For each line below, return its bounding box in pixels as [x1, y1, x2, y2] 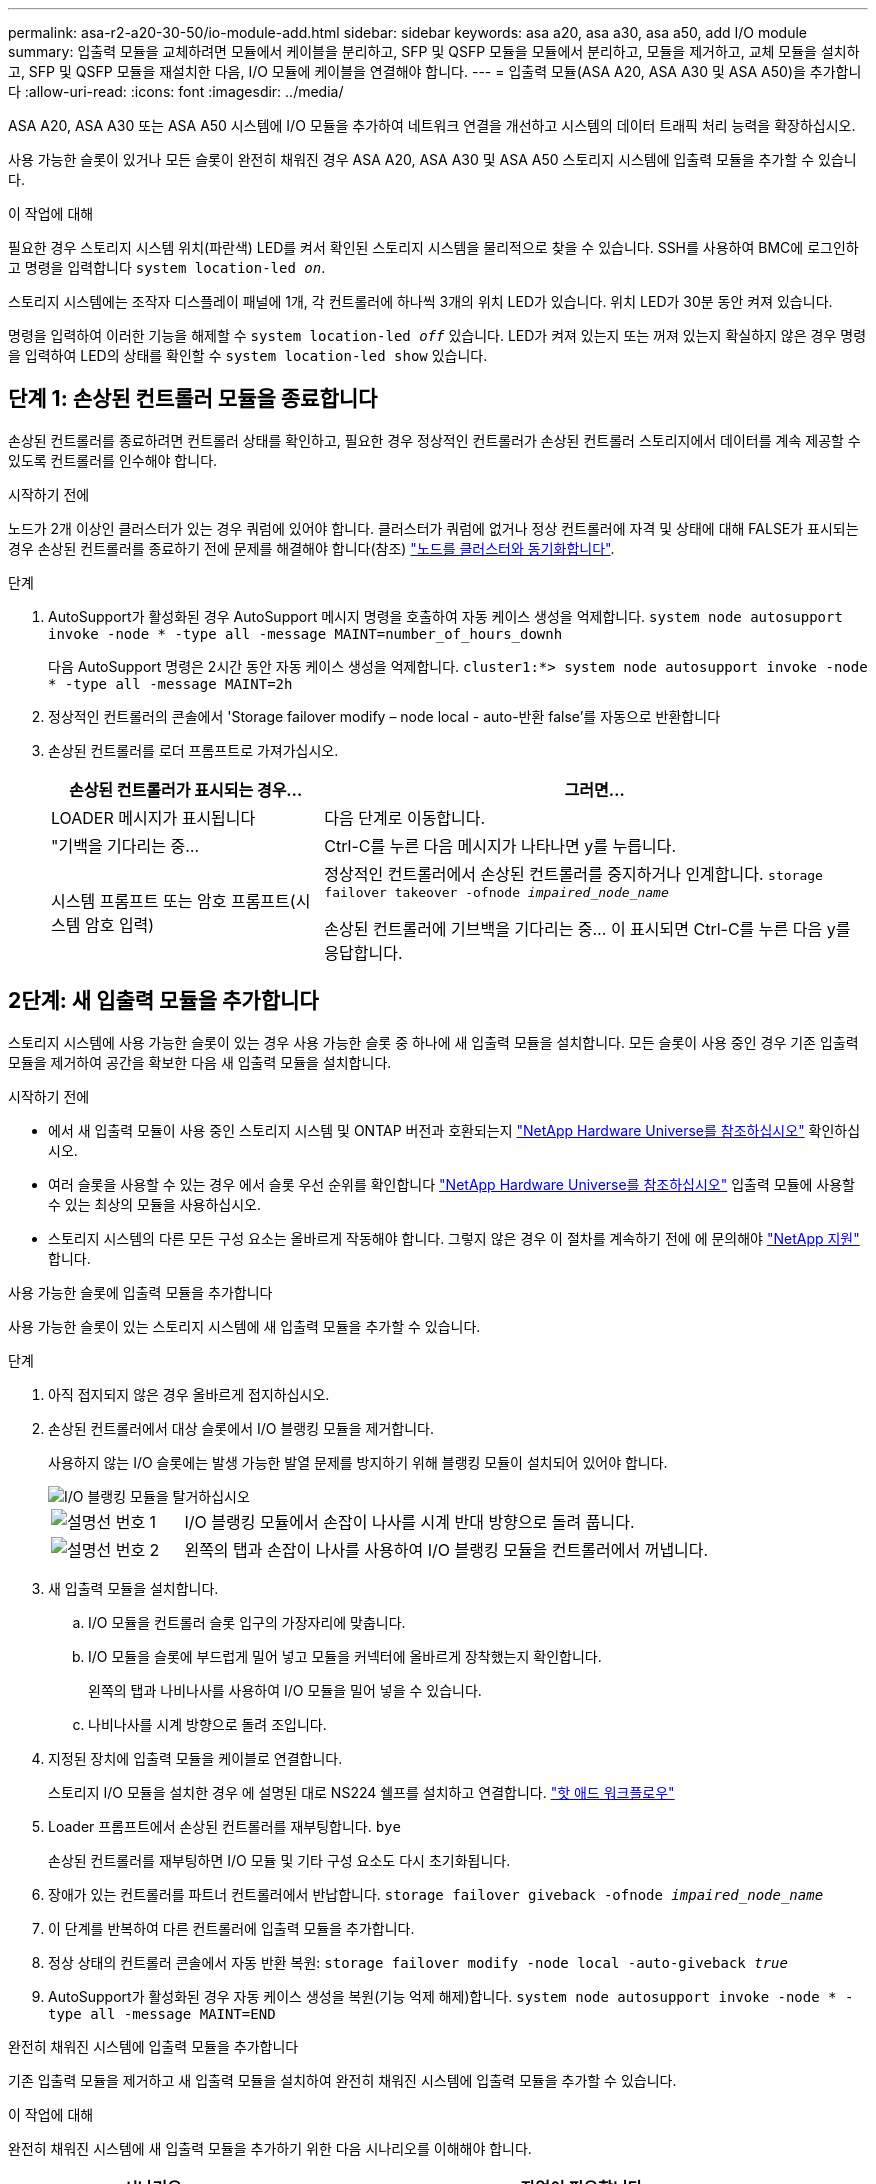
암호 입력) [84, 915, 155, 936]
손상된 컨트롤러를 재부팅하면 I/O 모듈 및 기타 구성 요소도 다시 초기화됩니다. [48, 1851, 511, 1869]
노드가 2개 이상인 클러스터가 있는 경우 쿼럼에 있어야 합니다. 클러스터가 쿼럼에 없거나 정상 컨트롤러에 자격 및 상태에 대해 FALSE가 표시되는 [8, 519, 859, 537]
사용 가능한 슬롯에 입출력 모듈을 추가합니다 [8, 1283, 273, 1301]
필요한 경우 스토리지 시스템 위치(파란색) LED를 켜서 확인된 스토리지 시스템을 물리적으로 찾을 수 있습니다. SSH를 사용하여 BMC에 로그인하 [8, 239, 859, 256]
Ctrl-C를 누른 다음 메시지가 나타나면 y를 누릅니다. [324, 835, 677, 856]
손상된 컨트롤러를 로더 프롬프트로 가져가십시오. [48, 741, 339, 759]
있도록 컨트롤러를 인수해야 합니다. [8, 451, 218, 469]
